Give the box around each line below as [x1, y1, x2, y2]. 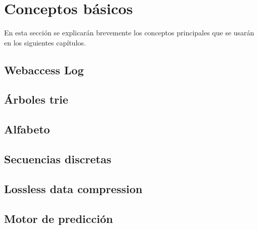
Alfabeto [4, 121, 50, 137]
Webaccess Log [4, 62, 84, 77]
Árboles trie [4, 91, 68, 107]
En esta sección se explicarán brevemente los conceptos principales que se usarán [4, 27, 254, 38]
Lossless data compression [4, 180, 143, 196]
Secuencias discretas [4, 151, 111, 167]
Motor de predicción [4, 210, 113, 226]
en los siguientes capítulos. [4, 37, 86, 48]
